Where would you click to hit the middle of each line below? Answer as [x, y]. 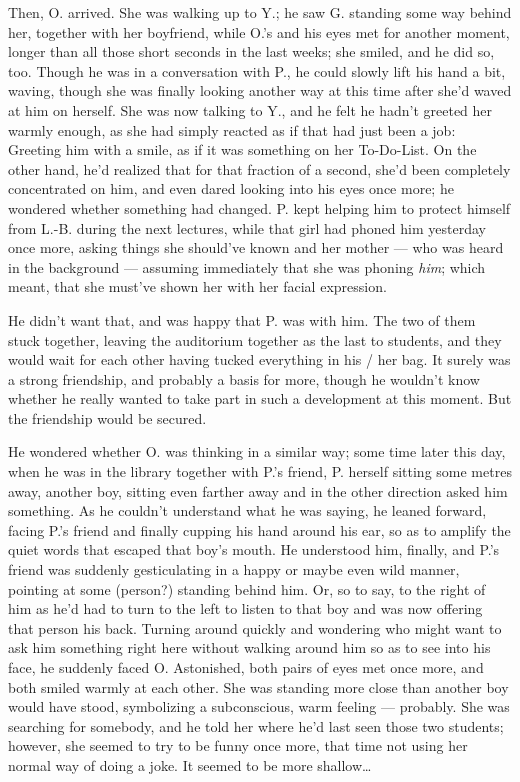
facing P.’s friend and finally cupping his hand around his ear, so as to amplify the [259, 529]
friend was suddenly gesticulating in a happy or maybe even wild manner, [234, 569]
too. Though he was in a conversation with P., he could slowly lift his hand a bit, [257, 70]
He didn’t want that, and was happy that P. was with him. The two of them [242, 319]
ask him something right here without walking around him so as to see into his [249, 647]
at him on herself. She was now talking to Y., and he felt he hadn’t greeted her [250, 109]
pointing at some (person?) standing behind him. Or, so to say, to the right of [247, 588]
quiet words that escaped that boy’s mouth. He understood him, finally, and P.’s [254, 549]
